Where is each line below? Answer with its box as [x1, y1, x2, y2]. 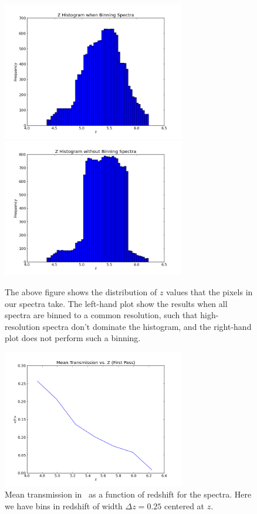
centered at [164, 499, 205, 512]
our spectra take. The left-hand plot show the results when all [5, 297, 228, 309]
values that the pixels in [166, 285, 253, 298]
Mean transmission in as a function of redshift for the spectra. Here [5, 488, 252, 500]
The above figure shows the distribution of [5, 285, 157, 298]
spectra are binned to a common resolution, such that [5, 309, 198, 321]
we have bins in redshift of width [5, 499, 123, 512]
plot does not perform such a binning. [5, 332, 141, 344]
